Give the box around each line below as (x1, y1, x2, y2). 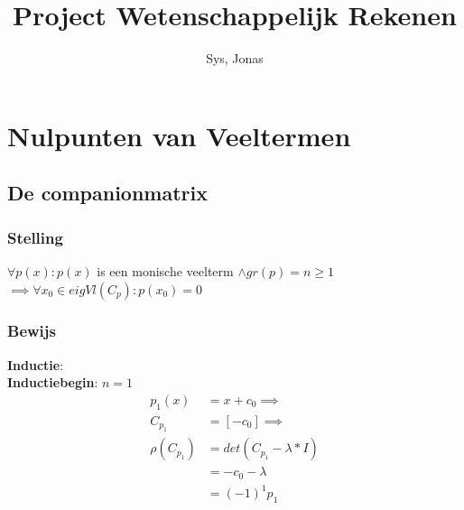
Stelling (7, 226, 63, 248)
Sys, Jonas (206, 49, 264, 68)
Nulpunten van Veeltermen (7, 116, 351, 153)
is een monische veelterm (97, 261, 234, 280)
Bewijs (7, 320, 56, 342)
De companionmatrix (7, 179, 208, 207)
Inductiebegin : (7, 373, 98, 392)
